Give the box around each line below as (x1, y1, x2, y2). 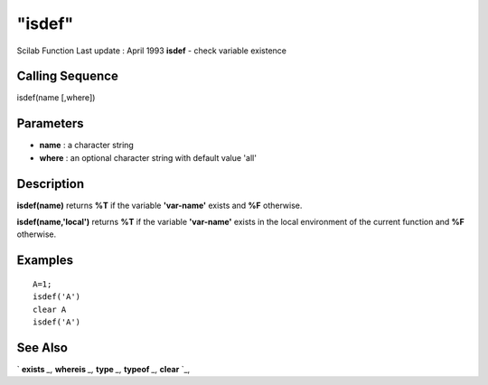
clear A (33, 304, 67, 315)
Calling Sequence (16, 69, 119, 84)
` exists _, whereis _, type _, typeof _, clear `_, (16, 363, 191, 374)
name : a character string (39, 140, 135, 151)
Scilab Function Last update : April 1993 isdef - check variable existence (16, 45, 286, 56)
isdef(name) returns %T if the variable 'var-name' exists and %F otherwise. (16, 200, 303, 211)
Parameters (16, 116, 84, 131)
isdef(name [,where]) (16, 92, 96, 103)
